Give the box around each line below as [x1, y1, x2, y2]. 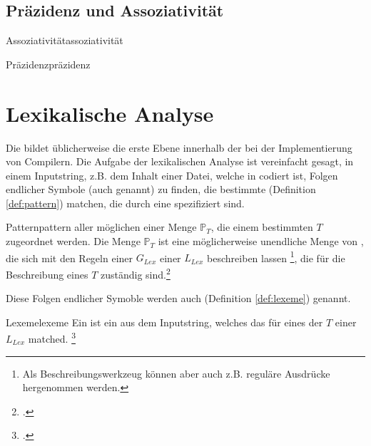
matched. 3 [28, 329, 76, 346]
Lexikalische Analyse [6, 98, 214, 128]
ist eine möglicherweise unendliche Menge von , [158, 234, 364, 249]
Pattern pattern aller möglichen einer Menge [6, 219, 197, 234]
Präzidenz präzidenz [6, 56, 91, 71]
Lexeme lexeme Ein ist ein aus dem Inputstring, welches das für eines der [6, 314, 323, 329]
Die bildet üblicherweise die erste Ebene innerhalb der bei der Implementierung [6, 140, 352, 155]
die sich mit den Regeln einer [6, 250, 133, 265]
